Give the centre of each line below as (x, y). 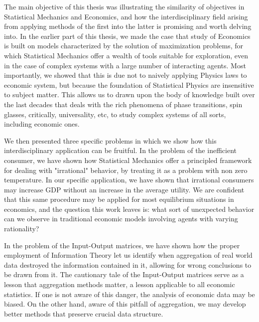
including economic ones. (42, 124)
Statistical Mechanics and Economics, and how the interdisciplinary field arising (126, 16)
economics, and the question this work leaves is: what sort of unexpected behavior (129, 209)
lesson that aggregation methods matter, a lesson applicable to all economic (120, 284)
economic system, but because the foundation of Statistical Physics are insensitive (129, 84)
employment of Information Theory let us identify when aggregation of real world (128, 255)
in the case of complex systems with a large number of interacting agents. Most (125, 65)
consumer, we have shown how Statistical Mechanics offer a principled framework (128, 160)
